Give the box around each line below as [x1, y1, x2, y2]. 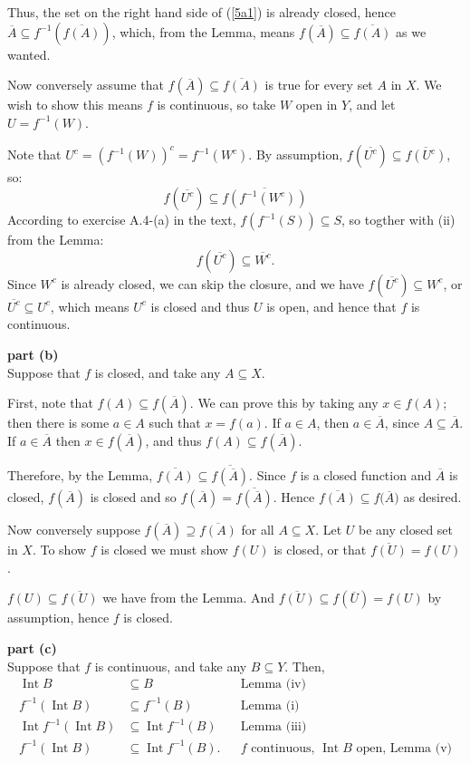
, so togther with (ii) [341, 210, 456, 229]
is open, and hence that [266, 296, 397, 315]
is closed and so [90, 488, 177, 507]
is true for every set [264, 75, 373, 94]
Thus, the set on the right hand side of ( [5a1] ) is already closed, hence [7, 3, 397, 21]
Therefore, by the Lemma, [7, 465, 153, 484]
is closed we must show [101, 540, 228, 559]
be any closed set [359, 520, 454, 539]
